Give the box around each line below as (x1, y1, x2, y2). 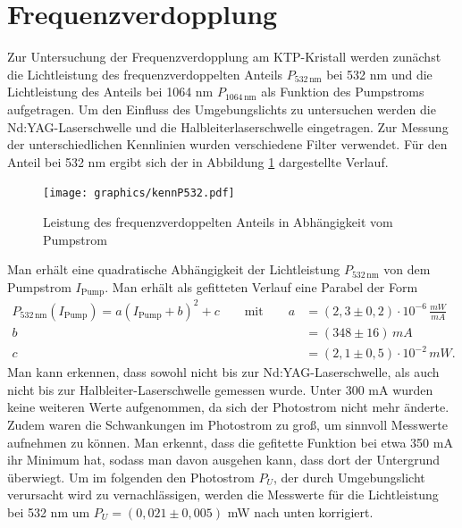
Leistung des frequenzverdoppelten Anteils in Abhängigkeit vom (43, 212, 393, 230)
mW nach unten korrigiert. (227, 503, 374, 522)
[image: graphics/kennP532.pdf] (43, 187, 235, 200)
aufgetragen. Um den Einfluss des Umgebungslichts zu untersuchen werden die (7, 99, 436, 118)
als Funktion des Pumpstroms (261, 82, 424, 101)
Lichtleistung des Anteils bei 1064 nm (7, 82, 214, 101)
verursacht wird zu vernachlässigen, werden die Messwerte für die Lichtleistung (7, 485, 439, 504)
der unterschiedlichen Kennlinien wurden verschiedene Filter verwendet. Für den (7, 135, 448, 154)
